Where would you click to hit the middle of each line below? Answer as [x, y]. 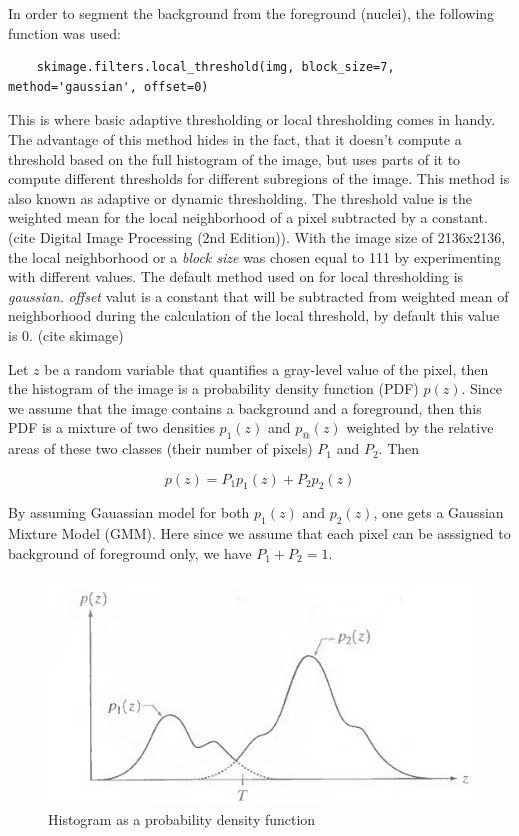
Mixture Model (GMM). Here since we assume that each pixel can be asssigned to [259, 533]
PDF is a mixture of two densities [111, 427]
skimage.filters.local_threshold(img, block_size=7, [215, 67]
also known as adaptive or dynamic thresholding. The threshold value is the [240, 197]
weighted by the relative [420, 427]
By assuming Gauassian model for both [129, 512]
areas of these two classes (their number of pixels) [160, 448]
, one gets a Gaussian [438, 512]
